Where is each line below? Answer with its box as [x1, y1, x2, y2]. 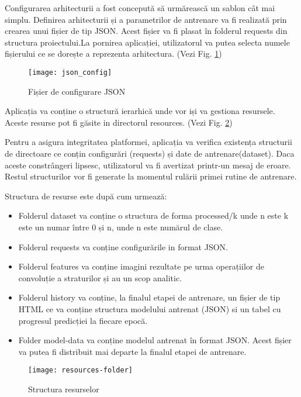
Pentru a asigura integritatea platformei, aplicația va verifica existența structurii [5, 136, 292, 148]
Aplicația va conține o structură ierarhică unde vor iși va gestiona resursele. [5, 105, 275, 117]
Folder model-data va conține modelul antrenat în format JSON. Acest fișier [18, 334, 292, 346]
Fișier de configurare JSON [28, 85, 126, 97]
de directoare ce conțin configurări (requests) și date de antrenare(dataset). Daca [5, 147, 295, 159]
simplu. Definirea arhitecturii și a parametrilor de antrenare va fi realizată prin [5, 13, 287, 25]
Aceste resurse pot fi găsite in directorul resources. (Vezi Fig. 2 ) [5, 116, 233, 128]
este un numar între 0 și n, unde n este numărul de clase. [18, 220, 223, 233]
